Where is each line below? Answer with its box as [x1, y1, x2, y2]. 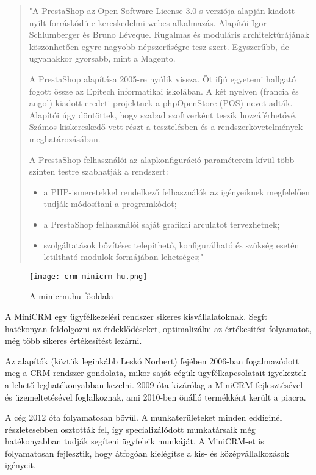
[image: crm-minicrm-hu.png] [29, 272, 148, 281]
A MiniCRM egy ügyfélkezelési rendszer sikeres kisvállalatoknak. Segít [5, 310, 268, 322]
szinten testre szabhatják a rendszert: [29, 165, 168, 178]
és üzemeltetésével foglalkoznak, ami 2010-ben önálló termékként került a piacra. [5, 390, 306, 403]
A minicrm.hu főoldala [29, 289, 113, 302]
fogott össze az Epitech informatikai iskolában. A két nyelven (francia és [29, 84, 299, 97]
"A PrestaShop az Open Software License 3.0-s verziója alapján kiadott [29, 4, 295, 16]
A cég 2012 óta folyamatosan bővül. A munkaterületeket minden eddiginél [5, 411, 282, 424]
